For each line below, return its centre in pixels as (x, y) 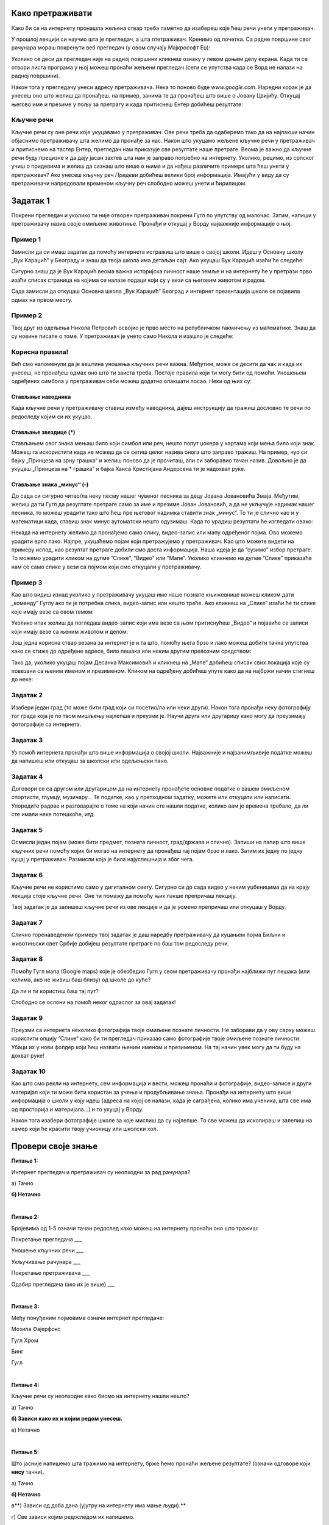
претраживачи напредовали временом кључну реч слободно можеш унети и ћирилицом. (129, 184)
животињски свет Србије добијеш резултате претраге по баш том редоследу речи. (120, 943)
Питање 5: (25, 1452)
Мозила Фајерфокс (36, 1329)
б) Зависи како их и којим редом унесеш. (67, 1419)
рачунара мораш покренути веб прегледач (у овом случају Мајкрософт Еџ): (111, 48)
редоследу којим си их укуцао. (52, 416)
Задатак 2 (27, 695)
